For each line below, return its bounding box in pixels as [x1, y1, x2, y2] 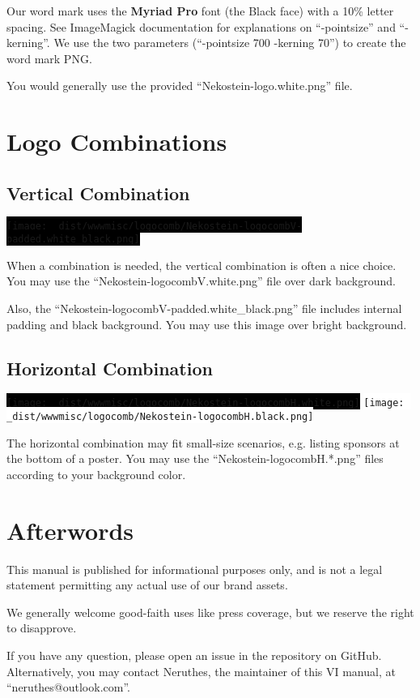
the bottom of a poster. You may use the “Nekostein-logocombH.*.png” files [6, 450, 384, 467]
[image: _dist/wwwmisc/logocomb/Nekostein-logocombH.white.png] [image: [6, 397, 405, 409]
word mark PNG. [6, 49, 92, 66]
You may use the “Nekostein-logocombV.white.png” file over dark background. [6, 272, 396, 289]
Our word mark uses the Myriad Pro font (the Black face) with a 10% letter [6, 2, 394, 19]
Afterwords [6, 513, 134, 546]
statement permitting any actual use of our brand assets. [6, 576, 288, 593]
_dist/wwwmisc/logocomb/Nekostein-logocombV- [53, 220, 303, 232]
